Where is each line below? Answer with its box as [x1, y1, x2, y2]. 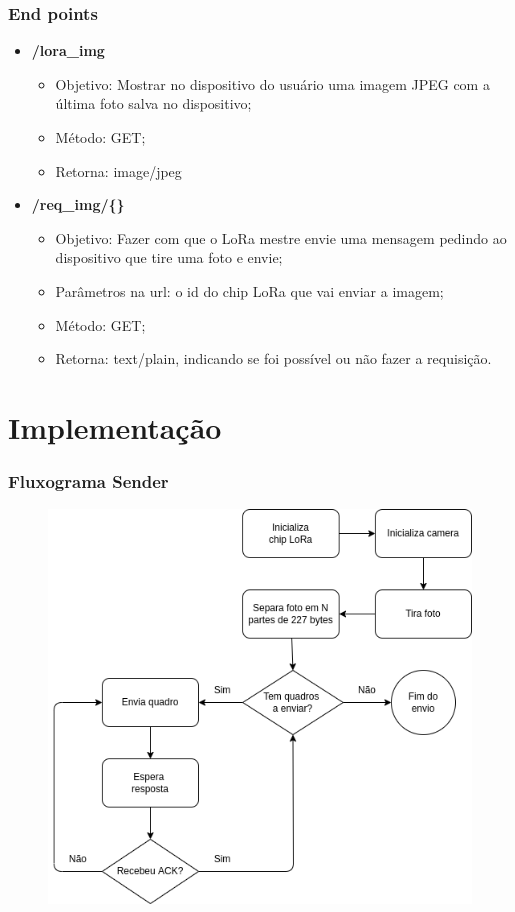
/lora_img [31, 40, 105, 61]
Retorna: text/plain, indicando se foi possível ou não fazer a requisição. [55, 348, 492, 369]
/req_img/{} [31, 194, 125, 215]
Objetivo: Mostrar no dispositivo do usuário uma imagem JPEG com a [55, 73, 490, 94]
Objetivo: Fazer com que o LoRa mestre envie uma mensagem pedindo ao [55, 227, 507, 248]
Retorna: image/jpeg [55, 160, 182, 181]
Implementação [8, 406, 222, 447]
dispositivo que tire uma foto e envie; [55, 247, 283, 268]
